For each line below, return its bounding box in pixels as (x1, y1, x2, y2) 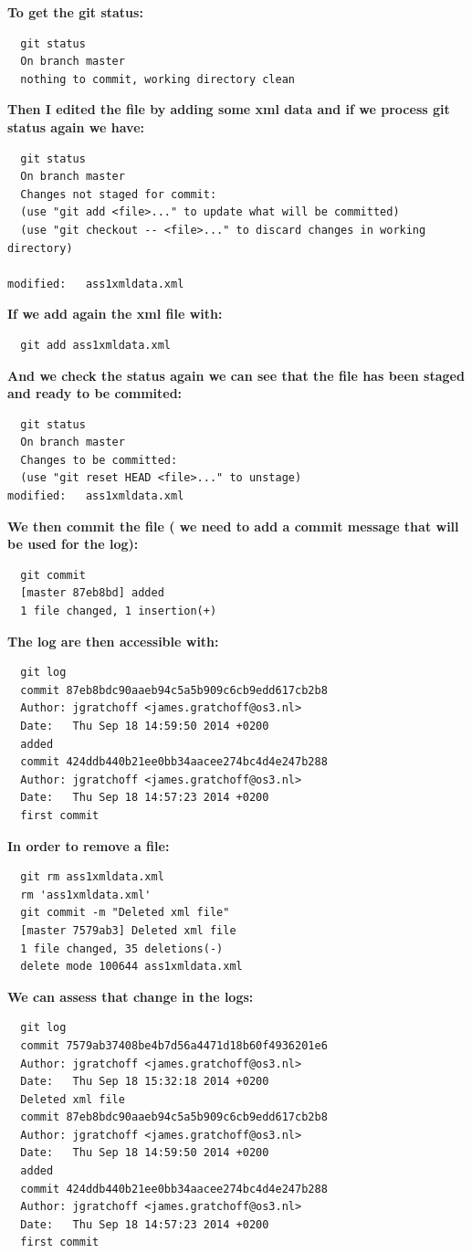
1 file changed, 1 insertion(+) (20, 605, 217, 618)
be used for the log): (7, 534, 139, 553)
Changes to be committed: (20, 453, 178, 467)
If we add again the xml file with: (7, 304, 223, 323)
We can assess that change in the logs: (7, 986, 254, 1006)
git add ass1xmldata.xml (20, 338, 171, 352)
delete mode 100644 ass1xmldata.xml (20, 960, 243, 974)
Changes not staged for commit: (20, 187, 217, 201)
